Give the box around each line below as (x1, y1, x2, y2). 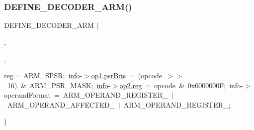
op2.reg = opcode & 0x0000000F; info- (119, 80, 243, 90)
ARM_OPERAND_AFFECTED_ (7, 99, 115, 110)
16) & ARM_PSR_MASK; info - (7, 80, 111, 90)
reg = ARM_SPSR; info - (4, 70, 83, 80)
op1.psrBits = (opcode (91, 70, 163, 80)
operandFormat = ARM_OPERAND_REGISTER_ (4, 90, 168, 100)
